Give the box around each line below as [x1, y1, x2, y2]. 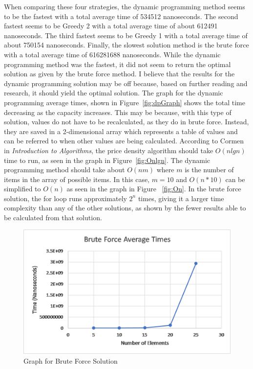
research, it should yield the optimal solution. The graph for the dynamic [4, 88, 223, 98]
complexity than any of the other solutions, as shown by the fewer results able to [4, 203, 246, 213]
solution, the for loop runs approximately [4, 193, 127, 203]
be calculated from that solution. [4, 212, 102, 223]
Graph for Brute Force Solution [23, 356, 118, 366]
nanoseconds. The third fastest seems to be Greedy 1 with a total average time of [4, 30, 248, 40]
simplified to [4, 184, 41, 194]
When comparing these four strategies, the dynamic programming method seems [4, 1, 245, 11]
